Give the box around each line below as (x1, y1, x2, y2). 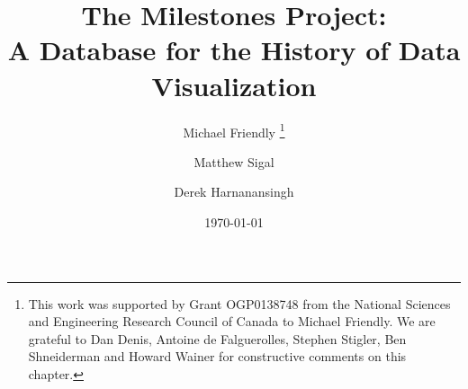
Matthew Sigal (193, 152, 274, 171)
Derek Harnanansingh (174, 182, 294, 201)
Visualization (151, 66, 317, 103)
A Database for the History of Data (7, 31, 461, 68)
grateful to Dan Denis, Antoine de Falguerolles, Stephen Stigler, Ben (28, 329, 407, 348)
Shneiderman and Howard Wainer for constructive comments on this (28, 347, 407, 366)
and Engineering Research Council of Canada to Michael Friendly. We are (28, 312, 436, 331)
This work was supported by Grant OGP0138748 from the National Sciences (28, 294, 451, 313)
